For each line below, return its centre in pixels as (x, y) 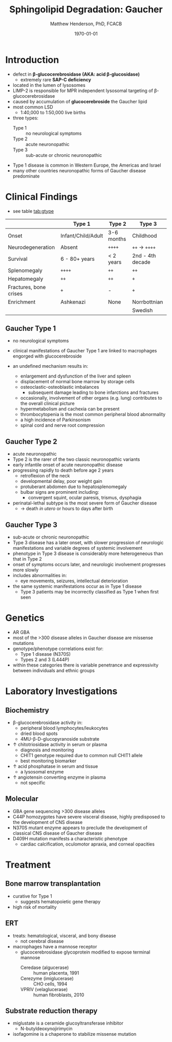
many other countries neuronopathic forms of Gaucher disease (79, 170)
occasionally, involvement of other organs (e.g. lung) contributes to (91, 398)
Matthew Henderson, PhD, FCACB (86, 24)
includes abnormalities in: (40, 576)
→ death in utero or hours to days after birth (67, 509)
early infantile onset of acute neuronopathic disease (68, 465)
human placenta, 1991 (56, 973)
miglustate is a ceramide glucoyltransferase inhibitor (68, 1023)
